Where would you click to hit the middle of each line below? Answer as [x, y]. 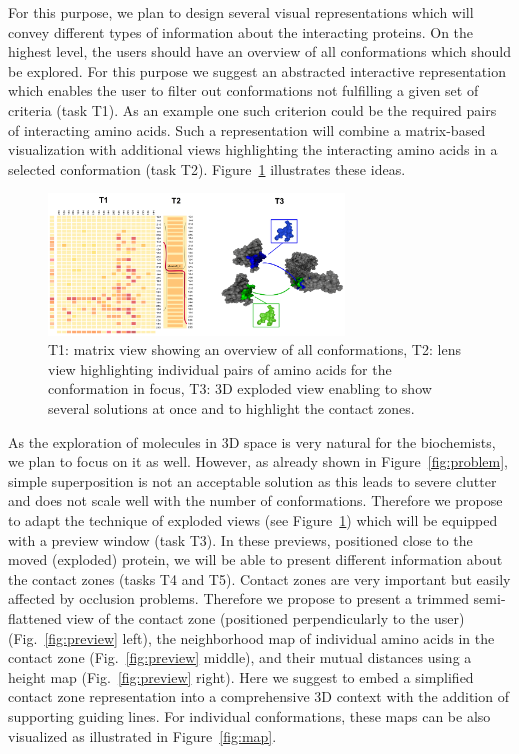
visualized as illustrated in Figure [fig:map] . [142, 735]
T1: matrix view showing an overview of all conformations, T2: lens [254, 349]
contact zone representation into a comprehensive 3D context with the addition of [258, 696]
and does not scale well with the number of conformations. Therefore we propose [255, 500]
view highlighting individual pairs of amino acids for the [220, 368]
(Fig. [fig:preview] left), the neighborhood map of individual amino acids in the [251, 637]
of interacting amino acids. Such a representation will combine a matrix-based [247, 129]
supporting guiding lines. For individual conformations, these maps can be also [249, 715]
